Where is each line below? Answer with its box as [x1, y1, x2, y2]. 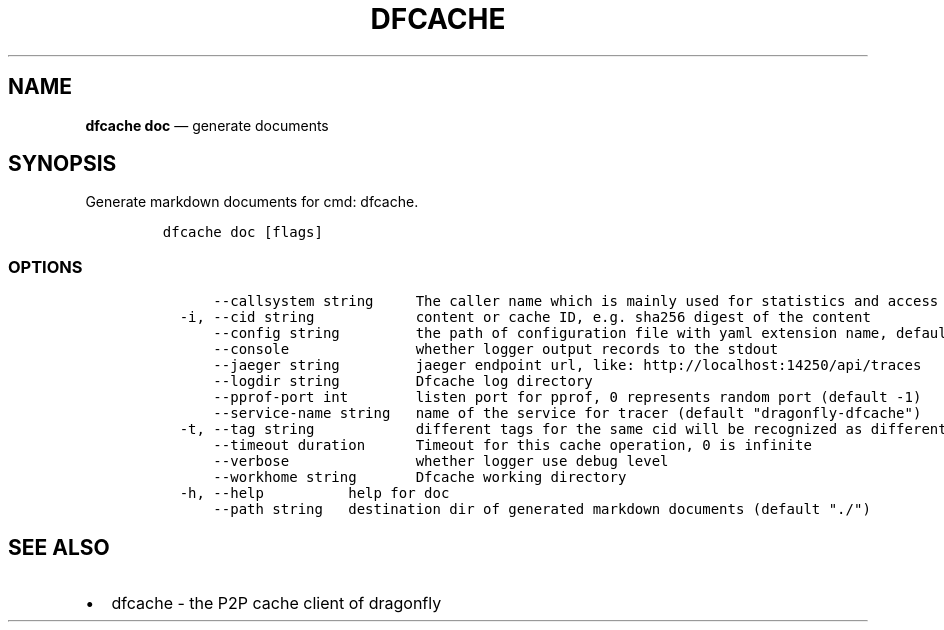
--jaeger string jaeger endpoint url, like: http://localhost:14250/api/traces [213, 357, 922, 374]
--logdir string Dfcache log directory [213, 373, 593, 390]
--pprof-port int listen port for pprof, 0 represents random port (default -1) [213, 389, 922, 406]
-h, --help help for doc [179, 485, 450, 502]
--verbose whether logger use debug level [213, 453, 669, 470]
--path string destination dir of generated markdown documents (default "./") [213, 501, 871, 518]
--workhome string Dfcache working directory [213, 469, 627, 486]
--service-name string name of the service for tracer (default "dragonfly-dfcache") [213, 405, 922, 422]
